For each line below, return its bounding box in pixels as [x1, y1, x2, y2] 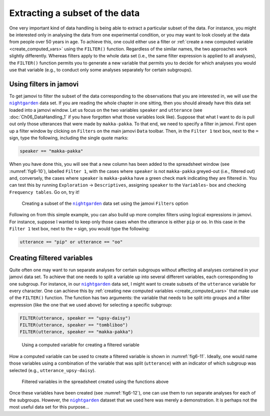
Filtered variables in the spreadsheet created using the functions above [21, 379, 169, 385]
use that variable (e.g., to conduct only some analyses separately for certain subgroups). [9, 66, 192, 72]
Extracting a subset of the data [9, 7, 140, 18]
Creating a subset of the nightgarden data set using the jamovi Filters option [21, 200, 188, 207]
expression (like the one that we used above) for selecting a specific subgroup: [9, 302, 172, 308]
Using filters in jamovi [9, 80, 79, 88]
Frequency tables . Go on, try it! [9, 189, 80, 195]
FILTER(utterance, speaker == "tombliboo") [19, 322, 128, 328]
